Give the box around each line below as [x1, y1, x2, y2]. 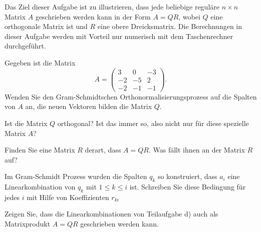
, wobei [178, 11, 200, 21]
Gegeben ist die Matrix [5, 57, 76, 67]
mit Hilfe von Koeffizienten [27, 191, 109, 202]
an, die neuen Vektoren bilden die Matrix [25, 101, 152, 111]
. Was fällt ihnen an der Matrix [148, 144, 245, 155]
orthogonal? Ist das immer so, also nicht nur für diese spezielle [57, 117, 249, 128]
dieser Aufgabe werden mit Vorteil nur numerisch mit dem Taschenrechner [5, 30, 233, 41]
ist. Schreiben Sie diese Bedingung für [129, 181, 246, 192]
